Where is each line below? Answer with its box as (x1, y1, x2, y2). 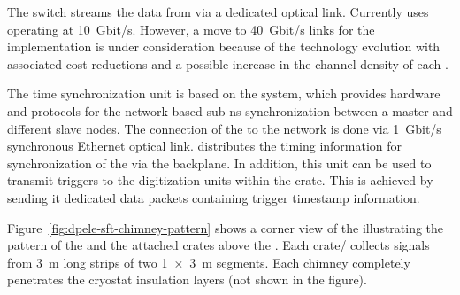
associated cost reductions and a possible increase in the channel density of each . (7, 54, 448, 73)
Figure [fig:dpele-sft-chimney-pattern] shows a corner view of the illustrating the (7, 218, 444, 237)
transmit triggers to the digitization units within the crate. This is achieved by (7, 171, 433, 190)
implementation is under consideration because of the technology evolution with (7, 37, 441, 56)
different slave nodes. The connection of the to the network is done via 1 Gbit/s (7, 119, 441, 137)
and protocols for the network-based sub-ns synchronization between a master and (7, 101, 453, 120)
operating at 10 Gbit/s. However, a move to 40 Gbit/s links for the (7, 19, 375, 38)
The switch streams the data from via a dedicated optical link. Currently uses (7, 3, 429, 20)
